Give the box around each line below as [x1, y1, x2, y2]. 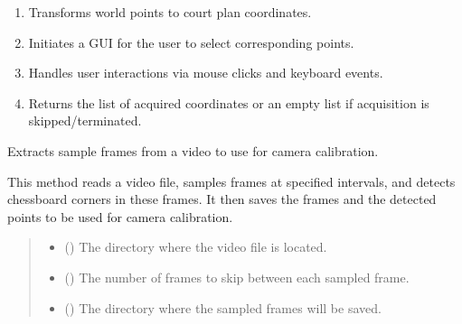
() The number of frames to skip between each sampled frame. [64, 267, 410, 286]
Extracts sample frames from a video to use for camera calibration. [7, 141, 379, 160]
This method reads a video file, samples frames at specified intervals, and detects [7, 171, 456, 190]
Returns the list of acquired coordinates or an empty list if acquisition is [28, 93, 429, 112]
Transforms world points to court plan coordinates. [28, 3, 312, 21]
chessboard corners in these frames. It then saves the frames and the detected [7, 190, 437, 208]
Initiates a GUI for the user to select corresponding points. [28, 32, 354, 51]
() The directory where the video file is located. [64, 237, 327, 256]
